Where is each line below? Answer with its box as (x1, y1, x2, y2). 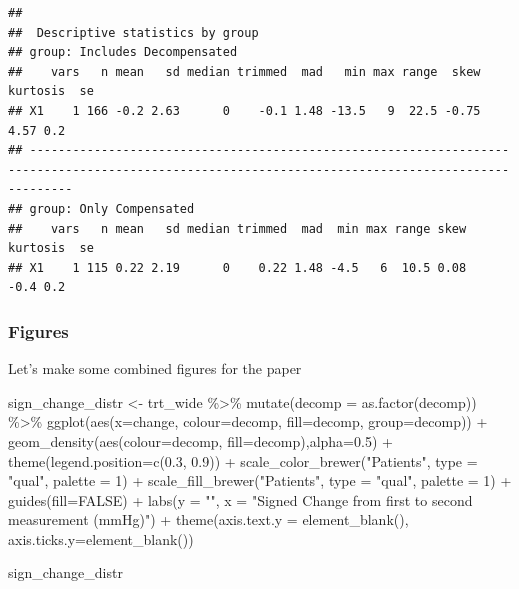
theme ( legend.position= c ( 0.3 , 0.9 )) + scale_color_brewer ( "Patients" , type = (8, 450, 478, 471)
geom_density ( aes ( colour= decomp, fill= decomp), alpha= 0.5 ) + (8, 430, 393, 451)
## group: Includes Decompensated (8, 45, 238, 60)
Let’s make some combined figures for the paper (8, 358, 302, 379)
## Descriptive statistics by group (8, 25, 259, 40)
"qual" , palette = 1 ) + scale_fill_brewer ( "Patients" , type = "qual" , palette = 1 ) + (8, 470, 512, 491)
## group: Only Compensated (8, 201, 195, 216)
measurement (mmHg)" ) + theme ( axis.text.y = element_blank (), (8, 509, 409, 530)
